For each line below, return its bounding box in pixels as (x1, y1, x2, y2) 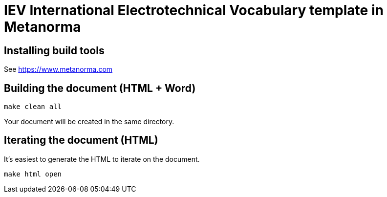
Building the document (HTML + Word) (4, 82, 196, 94)
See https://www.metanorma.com (4, 65, 113, 74)
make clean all (4, 103, 62, 111)
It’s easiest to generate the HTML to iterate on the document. (4, 154, 200, 163)
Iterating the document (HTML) (4, 134, 158, 147)
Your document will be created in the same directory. (4, 117, 174, 126)
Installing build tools (4, 44, 105, 57)
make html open (4, 170, 62, 178)
